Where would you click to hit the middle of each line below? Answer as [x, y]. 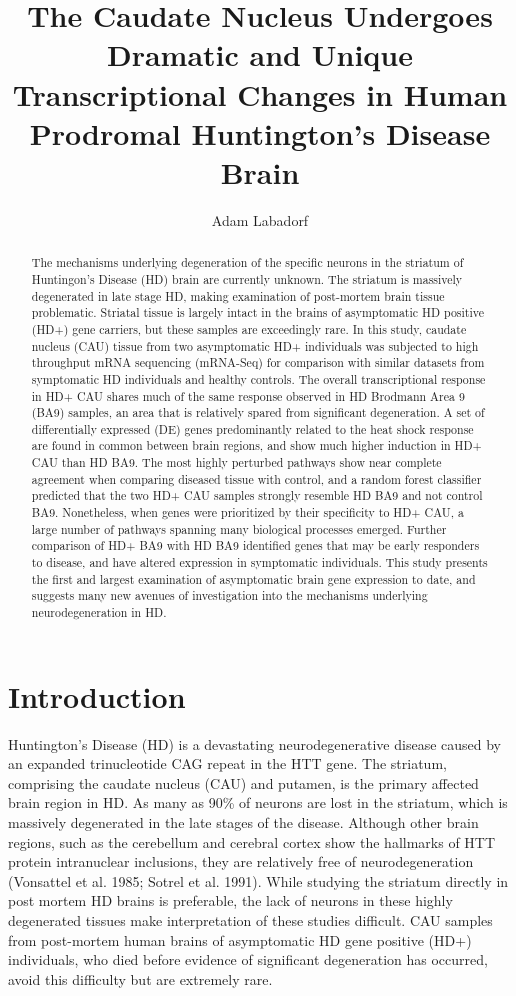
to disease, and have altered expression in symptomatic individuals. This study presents [259, 562]
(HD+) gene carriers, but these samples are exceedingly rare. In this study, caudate [249, 328]
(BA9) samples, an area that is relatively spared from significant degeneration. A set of [258, 412]
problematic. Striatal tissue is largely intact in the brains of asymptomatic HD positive [258, 312]
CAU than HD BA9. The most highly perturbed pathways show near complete [236, 462]
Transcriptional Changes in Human [260, 93]
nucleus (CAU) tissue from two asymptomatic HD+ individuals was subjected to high [255, 345]
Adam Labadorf [260, 219]
